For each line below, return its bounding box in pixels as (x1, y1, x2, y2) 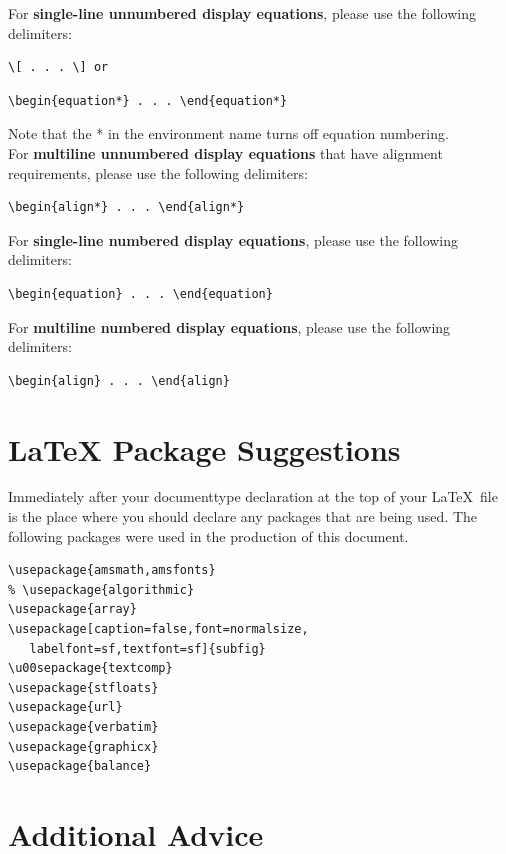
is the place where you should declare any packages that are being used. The (8, 506, 477, 527)
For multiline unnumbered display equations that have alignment (8, 142, 443, 163)
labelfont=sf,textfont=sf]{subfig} (29, 641, 266, 656)
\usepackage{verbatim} (8, 719, 159, 734)
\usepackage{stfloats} (8, 680, 159, 695)
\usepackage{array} (8, 602, 137, 617)
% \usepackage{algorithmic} (8, 582, 195, 597)
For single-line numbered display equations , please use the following (8, 229, 459, 250)
